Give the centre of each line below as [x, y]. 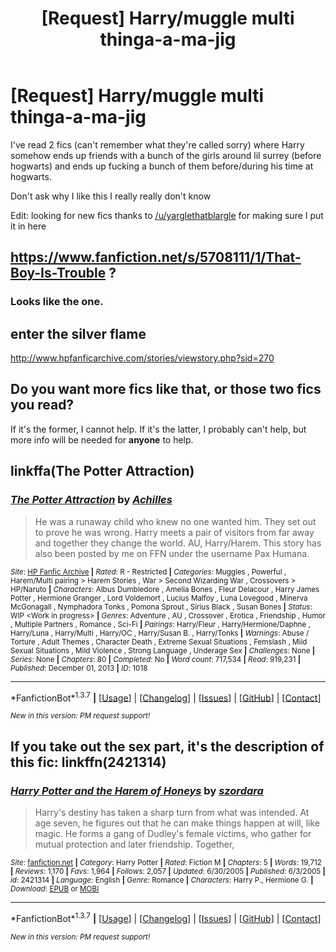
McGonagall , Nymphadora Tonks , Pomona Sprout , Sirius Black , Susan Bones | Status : [161, 607]
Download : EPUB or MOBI [55, 888]
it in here [28, 226]
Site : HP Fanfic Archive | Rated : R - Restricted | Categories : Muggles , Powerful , [148, 572]
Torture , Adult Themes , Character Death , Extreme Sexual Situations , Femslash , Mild [159, 642]
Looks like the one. [57, 302]
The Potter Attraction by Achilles [91, 500]
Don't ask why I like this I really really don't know [111, 196]
